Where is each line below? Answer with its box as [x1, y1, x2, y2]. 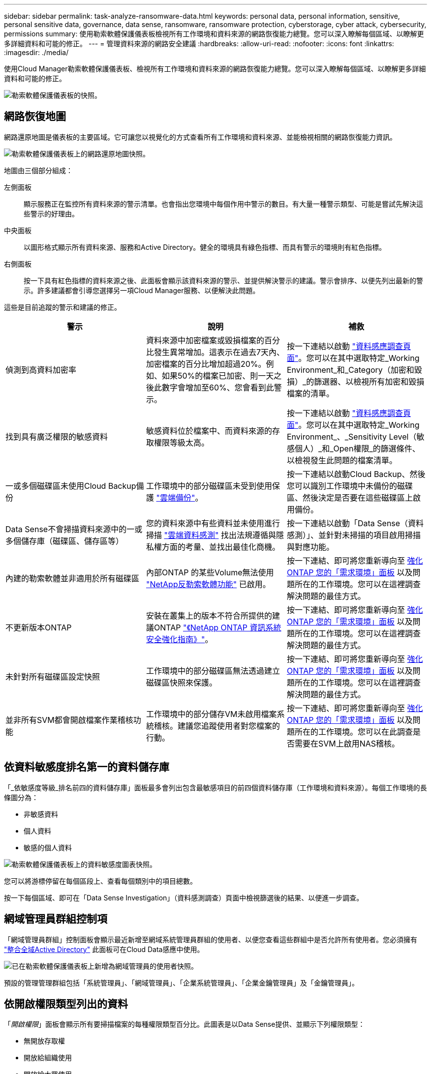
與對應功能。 [286, 541, 334, 552]
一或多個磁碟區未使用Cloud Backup [5, 480, 136, 491]
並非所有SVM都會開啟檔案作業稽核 [5, 715, 133, 725]
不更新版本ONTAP [5, 622, 72, 632]
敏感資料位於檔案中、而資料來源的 [146, 425, 272, 436]
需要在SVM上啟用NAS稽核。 [294, 738, 400, 748]
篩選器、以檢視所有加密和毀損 [314, 376, 425, 387]
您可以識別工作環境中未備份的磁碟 [286, 480, 413, 491]
